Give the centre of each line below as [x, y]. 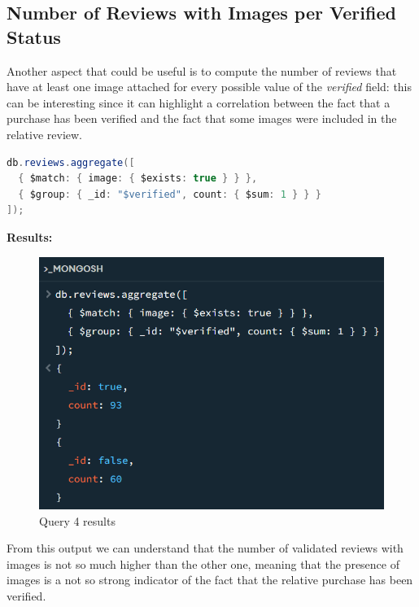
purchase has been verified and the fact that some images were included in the [202, 118]
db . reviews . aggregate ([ [71, 162]
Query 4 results [77, 520]
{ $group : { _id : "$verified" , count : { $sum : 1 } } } [170, 194]
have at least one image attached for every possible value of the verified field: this [209, 87]
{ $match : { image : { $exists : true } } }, [138, 179]
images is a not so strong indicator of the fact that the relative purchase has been [210, 580]
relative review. [45, 134]
